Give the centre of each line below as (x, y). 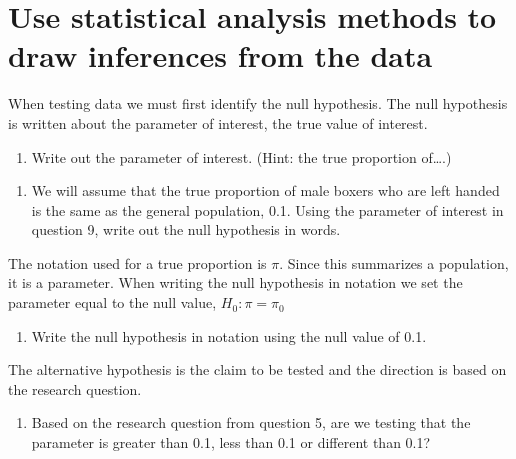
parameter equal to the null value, (112, 302)
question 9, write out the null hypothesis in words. (186, 229)
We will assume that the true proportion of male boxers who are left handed (265, 190)
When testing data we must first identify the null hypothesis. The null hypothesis (258, 103)
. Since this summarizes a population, (394, 262)
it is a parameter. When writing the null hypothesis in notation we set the (235, 282)
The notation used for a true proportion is (137, 262)
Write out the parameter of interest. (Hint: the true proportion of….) (241, 156)
